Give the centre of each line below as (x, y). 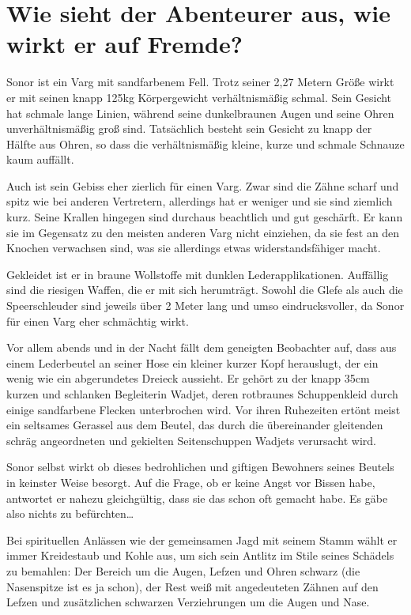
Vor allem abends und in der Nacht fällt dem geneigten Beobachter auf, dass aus (202, 347)
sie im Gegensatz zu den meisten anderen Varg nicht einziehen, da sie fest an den (203, 232)
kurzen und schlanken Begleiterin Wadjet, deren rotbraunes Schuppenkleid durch (202, 394)
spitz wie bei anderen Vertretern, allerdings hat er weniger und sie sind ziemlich (200, 201)
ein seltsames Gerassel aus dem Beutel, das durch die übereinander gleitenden (195, 425)
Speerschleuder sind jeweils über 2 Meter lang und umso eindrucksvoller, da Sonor (205, 306)
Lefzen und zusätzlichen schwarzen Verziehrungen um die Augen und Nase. (188, 602)
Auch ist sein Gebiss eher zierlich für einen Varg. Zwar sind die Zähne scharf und (203, 185)
